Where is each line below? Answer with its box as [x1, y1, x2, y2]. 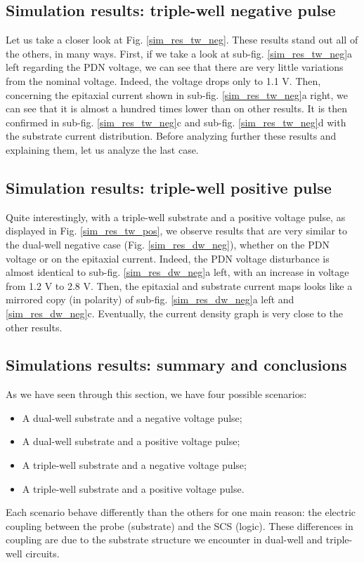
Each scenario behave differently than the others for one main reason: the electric [6, 505, 356, 519]
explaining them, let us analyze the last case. [6, 142, 199, 157]
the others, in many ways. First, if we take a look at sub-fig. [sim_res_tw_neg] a [6, 46, 353, 60]
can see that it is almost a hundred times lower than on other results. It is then [6, 101, 347, 116]
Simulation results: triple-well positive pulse [6, 176, 332, 198]
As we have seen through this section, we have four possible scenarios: [6, 387, 307, 402]
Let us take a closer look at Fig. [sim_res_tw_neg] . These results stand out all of [6, 32, 358, 47]
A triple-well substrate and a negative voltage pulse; [22, 458, 247, 472]
